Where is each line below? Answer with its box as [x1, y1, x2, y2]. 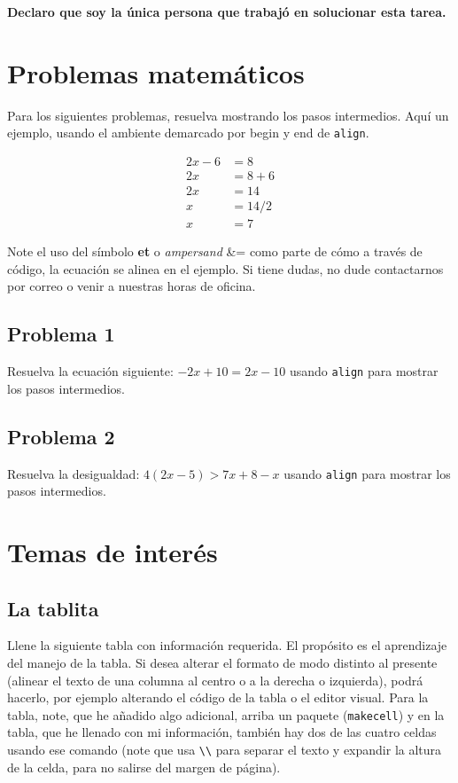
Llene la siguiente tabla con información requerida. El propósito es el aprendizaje [7, 636, 447, 654]
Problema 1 [7, 320, 115, 348]
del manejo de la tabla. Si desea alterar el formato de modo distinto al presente [7, 653, 438, 671]
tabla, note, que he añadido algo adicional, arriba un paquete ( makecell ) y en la [7, 705, 445, 724]
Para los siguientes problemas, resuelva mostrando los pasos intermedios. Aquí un [7, 106, 449, 124]
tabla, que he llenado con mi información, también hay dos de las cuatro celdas [7, 723, 437, 741]
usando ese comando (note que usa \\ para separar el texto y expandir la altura [7, 740, 442, 759]
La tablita [7, 594, 99, 622]
